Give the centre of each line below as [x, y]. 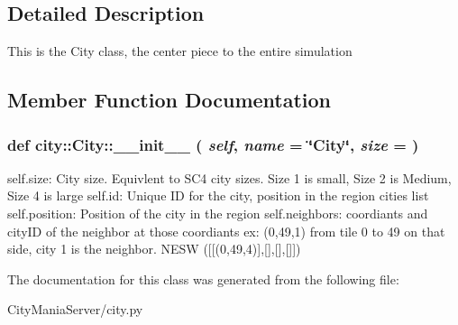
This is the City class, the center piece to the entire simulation [180, 51]
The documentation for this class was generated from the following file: [203, 279]
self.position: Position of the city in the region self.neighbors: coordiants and [218, 213]
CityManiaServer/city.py [75, 309]
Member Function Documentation [169, 100]
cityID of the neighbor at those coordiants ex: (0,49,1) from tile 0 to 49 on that [226, 231]
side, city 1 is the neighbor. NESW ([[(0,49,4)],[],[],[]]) [154, 249]
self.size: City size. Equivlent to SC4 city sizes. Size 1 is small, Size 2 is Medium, [229, 177]
